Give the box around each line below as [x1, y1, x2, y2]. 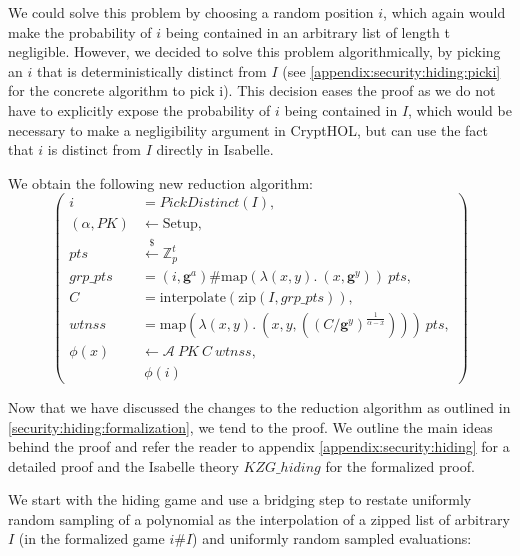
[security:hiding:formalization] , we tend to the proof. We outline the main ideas [8, 416, 493, 437]
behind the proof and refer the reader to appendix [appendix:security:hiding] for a [8, 436, 510, 457]
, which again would [383, 2, 506, 22]
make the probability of [8, 21, 152, 42]
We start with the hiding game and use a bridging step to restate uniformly [8, 489, 472, 510]
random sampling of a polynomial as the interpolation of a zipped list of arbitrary [8, 508, 510, 529]
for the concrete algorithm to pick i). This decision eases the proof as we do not [8, 80, 496, 101]
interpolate [159, 290, 226, 305]
